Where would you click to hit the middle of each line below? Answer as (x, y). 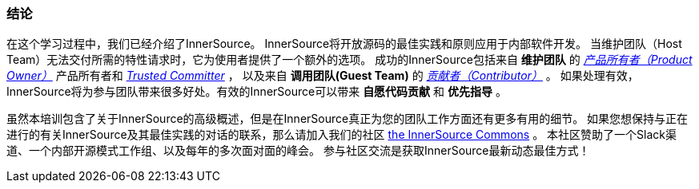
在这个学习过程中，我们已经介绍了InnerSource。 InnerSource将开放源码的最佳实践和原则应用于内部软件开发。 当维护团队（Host (344, 44)
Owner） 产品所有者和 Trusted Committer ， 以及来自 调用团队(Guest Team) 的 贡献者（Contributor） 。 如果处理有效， (323, 76)
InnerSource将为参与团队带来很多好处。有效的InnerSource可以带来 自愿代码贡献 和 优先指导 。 (257, 92)
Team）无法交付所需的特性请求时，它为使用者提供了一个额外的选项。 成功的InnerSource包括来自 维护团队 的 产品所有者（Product (349, 60)
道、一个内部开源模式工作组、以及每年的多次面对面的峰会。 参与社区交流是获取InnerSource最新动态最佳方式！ (298, 151)
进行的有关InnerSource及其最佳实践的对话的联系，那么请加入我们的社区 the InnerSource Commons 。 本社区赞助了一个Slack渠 (342, 135)
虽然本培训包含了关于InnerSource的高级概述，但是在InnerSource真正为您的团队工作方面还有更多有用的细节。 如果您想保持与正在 (347, 119)
